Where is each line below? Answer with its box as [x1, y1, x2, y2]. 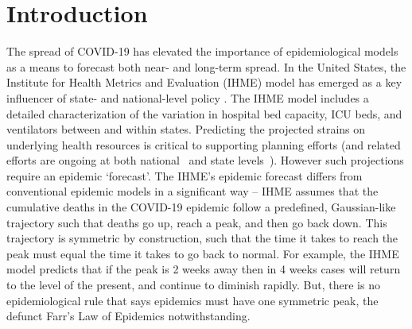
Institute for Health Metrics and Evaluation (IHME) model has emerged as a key [6, 74, 402, 91]
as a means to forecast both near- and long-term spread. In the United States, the [6, 58, 406, 75]
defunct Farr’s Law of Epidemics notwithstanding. [6, 308, 251, 324]
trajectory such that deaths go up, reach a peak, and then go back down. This [6, 214, 387, 230]
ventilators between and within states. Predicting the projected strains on [6, 121, 366, 137]
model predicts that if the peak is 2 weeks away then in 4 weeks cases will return [6, 261, 401, 277]
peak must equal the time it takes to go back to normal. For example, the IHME [6, 245, 399, 261]
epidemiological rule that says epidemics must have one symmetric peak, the [6, 292, 379, 308]
